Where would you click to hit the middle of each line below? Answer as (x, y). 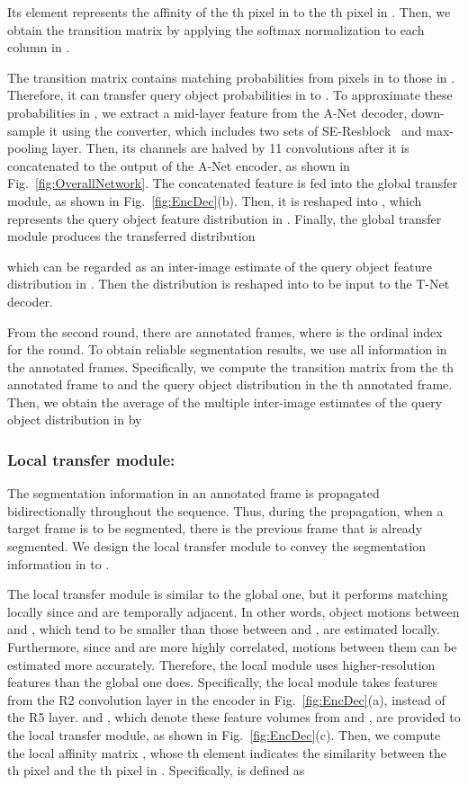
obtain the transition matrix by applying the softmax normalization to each (216, 29)
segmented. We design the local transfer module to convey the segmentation (217, 546)
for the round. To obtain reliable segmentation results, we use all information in (227, 349)
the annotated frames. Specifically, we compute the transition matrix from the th (231, 366)
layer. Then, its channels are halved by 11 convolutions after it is (230, 148)
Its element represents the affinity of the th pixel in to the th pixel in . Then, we (229, 12)
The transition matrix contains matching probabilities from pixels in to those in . (231, 77)
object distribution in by (75, 419)
